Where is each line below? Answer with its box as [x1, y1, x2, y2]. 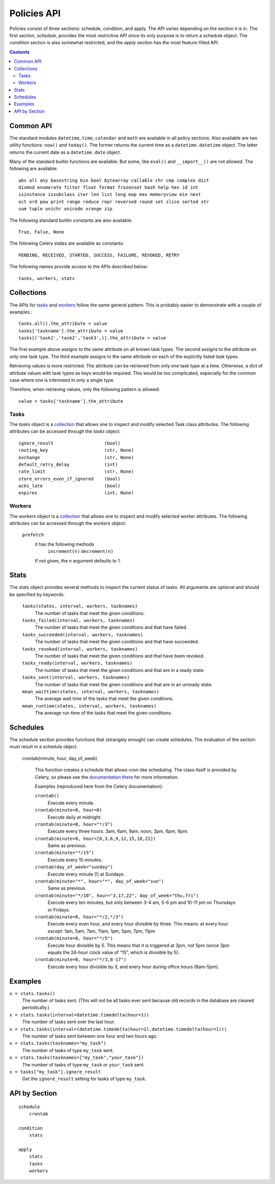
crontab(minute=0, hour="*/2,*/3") [35, 914, 124, 920]
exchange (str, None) [18, 455, 134, 460]
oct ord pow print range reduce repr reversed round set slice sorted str [18, 199, 209, 205]
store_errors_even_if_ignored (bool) [18, 476, 121, 482]
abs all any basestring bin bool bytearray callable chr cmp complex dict [18, 177, 209, 183]
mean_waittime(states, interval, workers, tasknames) [22, 689, 159, 694]
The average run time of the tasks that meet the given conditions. [35, 710, 173, 716]
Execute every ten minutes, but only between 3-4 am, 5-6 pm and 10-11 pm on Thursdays [47, 899, 236, 906]
